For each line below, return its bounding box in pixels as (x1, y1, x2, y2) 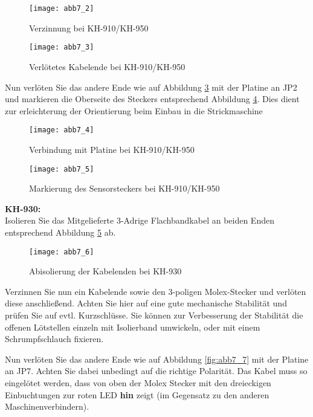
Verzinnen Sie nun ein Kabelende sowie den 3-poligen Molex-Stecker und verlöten (5, 285, 306, 297)
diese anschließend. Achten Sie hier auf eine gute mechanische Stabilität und (5, 297, 287, 309)
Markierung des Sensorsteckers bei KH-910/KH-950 (29, 182, 220, 195)
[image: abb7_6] (29, 247, 94, 256)
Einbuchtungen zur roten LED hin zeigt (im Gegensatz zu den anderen (5, 388, 269, 401)
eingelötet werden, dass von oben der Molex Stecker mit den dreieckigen (5, 376, 271, 389)
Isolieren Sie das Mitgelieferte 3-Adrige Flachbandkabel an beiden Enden (5, 214, 274, 227)
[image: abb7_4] (29, 126, 94, 135)
